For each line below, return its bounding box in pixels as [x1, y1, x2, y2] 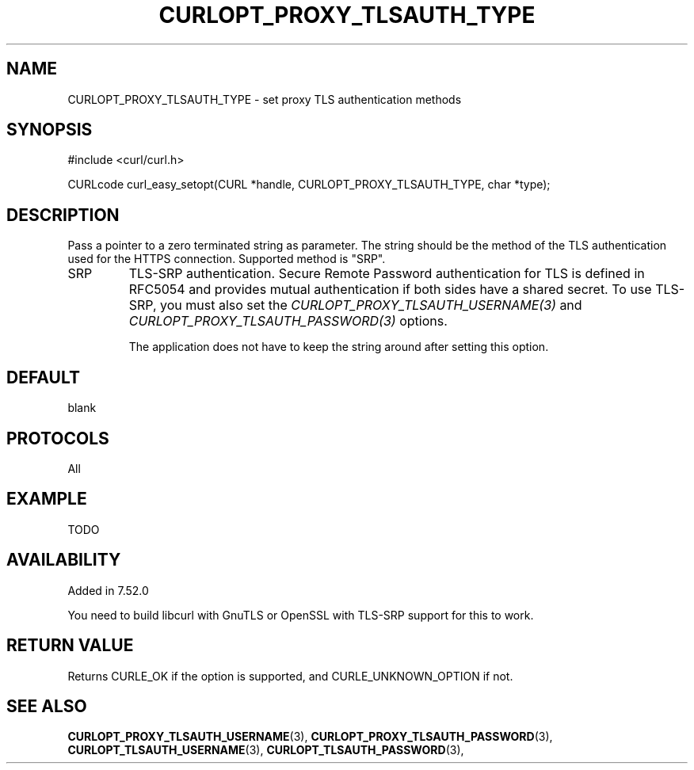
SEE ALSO [6, 696, 87, 716]
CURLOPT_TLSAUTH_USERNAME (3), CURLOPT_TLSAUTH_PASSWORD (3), [67, 743, 464, 757]
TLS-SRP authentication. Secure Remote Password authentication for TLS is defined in [128, 265, 645, 282]
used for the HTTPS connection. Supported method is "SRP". [67, 252, 386, 266]
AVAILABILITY [6, 550, 121, 570]
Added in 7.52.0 [67, 583, 149, 597]
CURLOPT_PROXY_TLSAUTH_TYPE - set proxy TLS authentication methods [67, 92, 462, 106]
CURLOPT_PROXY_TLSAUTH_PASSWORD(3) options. [128, 313, 448, 330]
